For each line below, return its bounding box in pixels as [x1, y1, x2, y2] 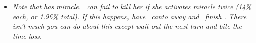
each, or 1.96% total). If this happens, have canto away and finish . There [12, 11, 247, 21]
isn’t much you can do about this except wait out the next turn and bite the [12, 21, 242, 31]
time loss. [12, 30, 42, 41]
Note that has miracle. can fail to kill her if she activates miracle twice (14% [12, 1, 251, 11]
